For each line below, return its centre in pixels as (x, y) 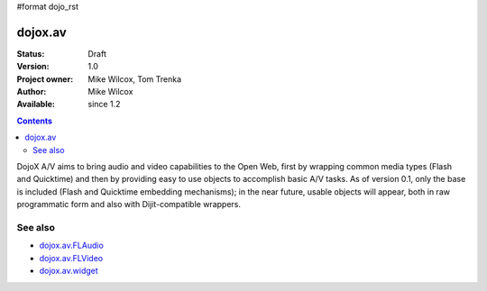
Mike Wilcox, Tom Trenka (135, 79)
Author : (32, 92)
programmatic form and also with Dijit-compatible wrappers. (129, 205)
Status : (31, 53)
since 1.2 (104, 105)
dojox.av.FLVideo (71, 258)
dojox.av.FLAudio (71, 246)
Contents (35, 121)
